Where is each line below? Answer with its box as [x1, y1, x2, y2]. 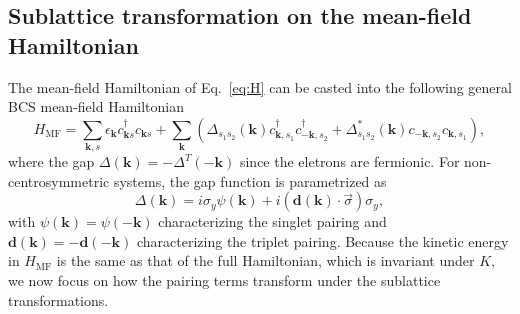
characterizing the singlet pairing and [158, 211, 387, 232]
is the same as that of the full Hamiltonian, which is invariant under [56, 250, 475, 271]
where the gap [8, 151, 95, 172]
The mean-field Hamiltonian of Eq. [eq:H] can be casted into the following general [8, 76, 512, 97]
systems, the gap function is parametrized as [113, 170, 387, 191]
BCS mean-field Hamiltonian [8, 96, 184, 117]
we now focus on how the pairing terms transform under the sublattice [8, 270, 441, 291]
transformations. [8, 289, 109, 310]
